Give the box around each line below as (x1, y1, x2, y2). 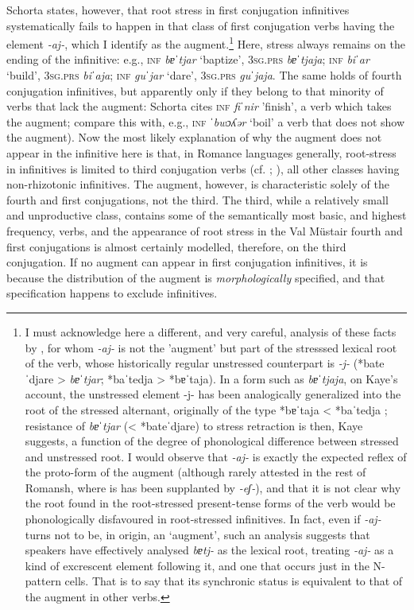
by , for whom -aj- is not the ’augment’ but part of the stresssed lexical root (25, 339, 397, 356)
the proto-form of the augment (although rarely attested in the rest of (25, 464, 366, 480)
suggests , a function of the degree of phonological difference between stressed (25, 433, 399, 449)
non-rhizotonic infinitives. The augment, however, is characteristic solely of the (6, 176, 389, 192)
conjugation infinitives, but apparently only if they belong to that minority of (6, 82, 384, 99)
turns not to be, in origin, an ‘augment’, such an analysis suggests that (25, 526, 370, 542)
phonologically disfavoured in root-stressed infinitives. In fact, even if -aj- (25, 511, 381, 527)
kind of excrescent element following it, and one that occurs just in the (25, 557, 370, 573)
